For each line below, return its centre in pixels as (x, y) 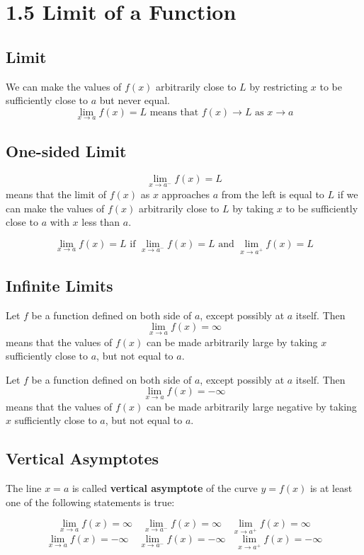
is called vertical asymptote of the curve (165, 487)
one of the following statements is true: (90, 502)
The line (24, 487)
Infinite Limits (59, 285)
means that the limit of (56, 194)
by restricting (279, 86)
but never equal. (135, 100)
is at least (331, 487)
